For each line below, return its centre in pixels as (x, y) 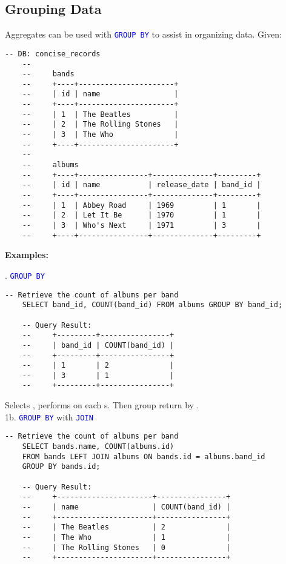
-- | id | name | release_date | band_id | (141, 185)
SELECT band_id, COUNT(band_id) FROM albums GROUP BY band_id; (152, 305)
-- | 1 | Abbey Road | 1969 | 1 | (141, 205)
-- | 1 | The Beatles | (100, 114)
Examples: (27, 255)
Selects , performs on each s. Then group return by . (102, 405)
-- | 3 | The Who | (100, 135)
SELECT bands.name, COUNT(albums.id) (98, 447)
